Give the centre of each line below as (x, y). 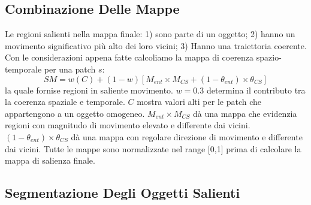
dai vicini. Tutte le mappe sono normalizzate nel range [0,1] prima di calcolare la (153, 148)
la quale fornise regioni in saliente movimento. (89, 90)
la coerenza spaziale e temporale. (65, 102)
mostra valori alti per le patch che (199, 102)
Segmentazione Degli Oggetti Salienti (123, 193)
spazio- (269, 57)
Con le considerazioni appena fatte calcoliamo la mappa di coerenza (129, 57)
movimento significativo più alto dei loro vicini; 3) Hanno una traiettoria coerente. (156, 45)
